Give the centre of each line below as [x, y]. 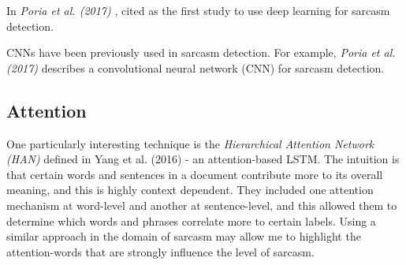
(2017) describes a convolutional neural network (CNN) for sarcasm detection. [196, 67]
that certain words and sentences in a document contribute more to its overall [195, 174]
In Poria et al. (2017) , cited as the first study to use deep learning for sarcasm [198, 10]
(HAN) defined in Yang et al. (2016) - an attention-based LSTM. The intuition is [203, 159]
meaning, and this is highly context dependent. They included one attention [190, 190]
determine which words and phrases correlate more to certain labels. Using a [191, 220]
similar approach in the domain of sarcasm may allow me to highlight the [184, 236]
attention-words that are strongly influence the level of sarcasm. [160, 251]
